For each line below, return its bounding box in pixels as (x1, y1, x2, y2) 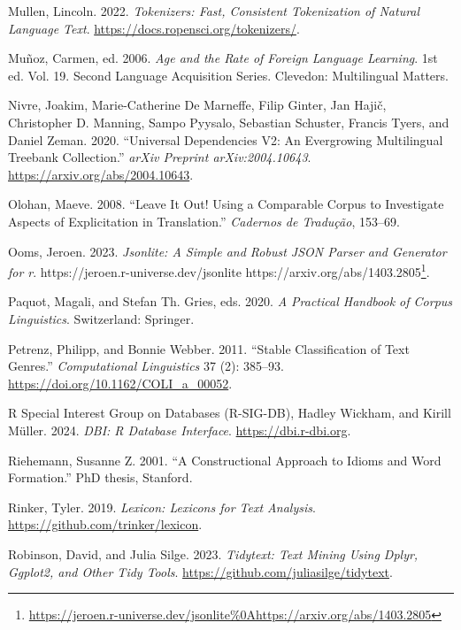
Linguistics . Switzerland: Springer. (8, 309, 195, 327)
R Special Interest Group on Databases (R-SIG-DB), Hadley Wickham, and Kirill (8, 403, 451, 422)
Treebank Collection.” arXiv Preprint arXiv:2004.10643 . (8, 148, 311, 166)
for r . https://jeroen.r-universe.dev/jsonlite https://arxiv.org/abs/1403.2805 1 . (8, 260, 430, 280)
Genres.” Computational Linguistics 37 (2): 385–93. (8, 357, 284, 375)
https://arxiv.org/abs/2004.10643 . (8, 165, 194, 183)
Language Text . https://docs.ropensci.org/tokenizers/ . (8, 19, 300, 37)
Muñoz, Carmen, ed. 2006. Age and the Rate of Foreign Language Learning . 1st (8, 49, 438, 67)
